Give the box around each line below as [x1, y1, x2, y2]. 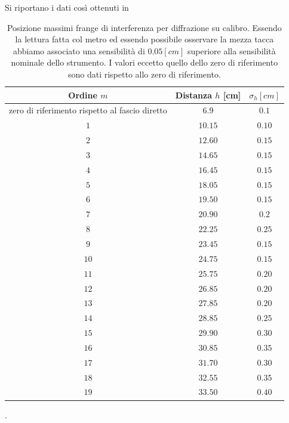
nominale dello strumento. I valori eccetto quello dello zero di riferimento [11, 56, 278, 69]
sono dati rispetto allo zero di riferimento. [67, 67, 221, 80]
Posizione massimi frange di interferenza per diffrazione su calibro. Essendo [7, 21, 282, 33]
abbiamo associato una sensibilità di [13, 44, 145, 57]
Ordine [68, 88, 97, 101]
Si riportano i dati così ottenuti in [5, 1, 129, 13]
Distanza [175, 88, 212, 101]
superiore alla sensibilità [187, 44, 276, 57]
